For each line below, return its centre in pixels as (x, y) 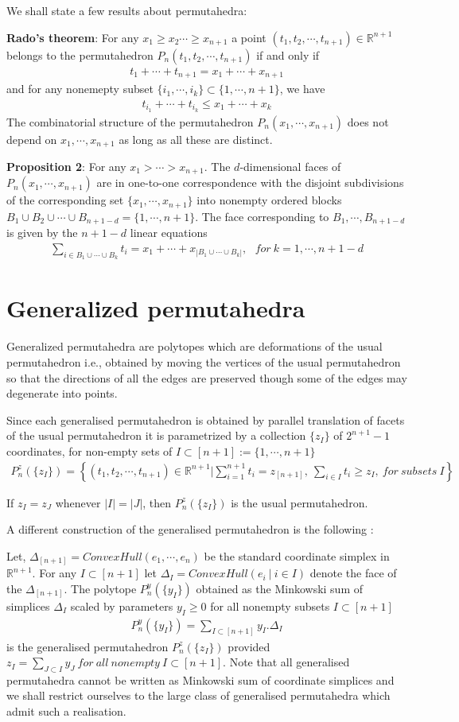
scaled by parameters (122, 606)
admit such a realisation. (66, 711)
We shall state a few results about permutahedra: (127, 10)
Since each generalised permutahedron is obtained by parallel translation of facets (206, 419)
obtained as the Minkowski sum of (280, 588)
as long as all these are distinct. (196, 139)
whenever (78, 502)
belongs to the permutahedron (80, 54)
